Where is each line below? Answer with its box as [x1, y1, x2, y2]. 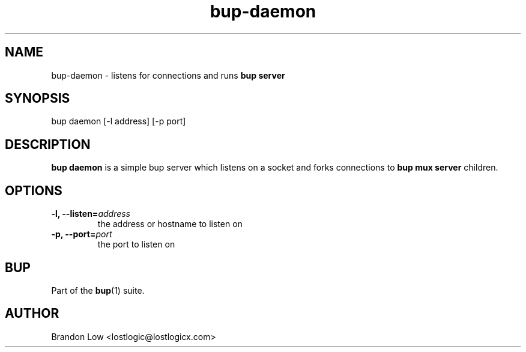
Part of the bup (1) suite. [51, 285, 145, 296]
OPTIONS [5, 183, 62, 198]
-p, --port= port [51, 229, 112, 240]
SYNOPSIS [5, 91, 70, 106]
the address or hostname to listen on [97, 219, 243, 229]
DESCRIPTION [5, 136, 91, 152]
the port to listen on [97, 239, 175, 250]
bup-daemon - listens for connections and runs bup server [51, 70, 285, 80]
